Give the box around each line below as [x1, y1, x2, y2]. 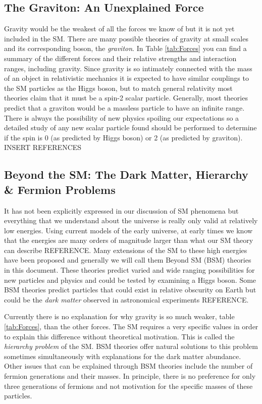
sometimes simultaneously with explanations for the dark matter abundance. [4, 350, 241, 361]
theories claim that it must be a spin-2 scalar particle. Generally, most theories [4, 92, 248, 103]
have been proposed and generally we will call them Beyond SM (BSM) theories [4, 255, 251, 265]
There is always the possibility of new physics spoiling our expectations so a [4, 112, 239, 123]
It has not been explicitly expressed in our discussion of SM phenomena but [4, 205, 239, 216]
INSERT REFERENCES [4, 142, 82, 153]
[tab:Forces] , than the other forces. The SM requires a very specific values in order [4, 321, 258, 332]
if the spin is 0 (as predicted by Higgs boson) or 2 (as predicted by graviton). [4, 132, 243, 142]
